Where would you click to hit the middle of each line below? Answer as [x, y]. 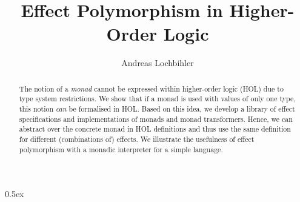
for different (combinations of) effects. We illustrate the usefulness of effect [137, 139]
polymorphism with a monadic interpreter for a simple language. [121, 149]
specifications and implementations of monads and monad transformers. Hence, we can [156, 119]
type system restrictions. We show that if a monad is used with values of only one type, [157, 99]
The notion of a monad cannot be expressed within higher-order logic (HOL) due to [151, 88]
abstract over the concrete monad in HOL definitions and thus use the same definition [155, 129]
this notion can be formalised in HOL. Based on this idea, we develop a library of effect [157, 109]
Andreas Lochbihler [158, 63]
